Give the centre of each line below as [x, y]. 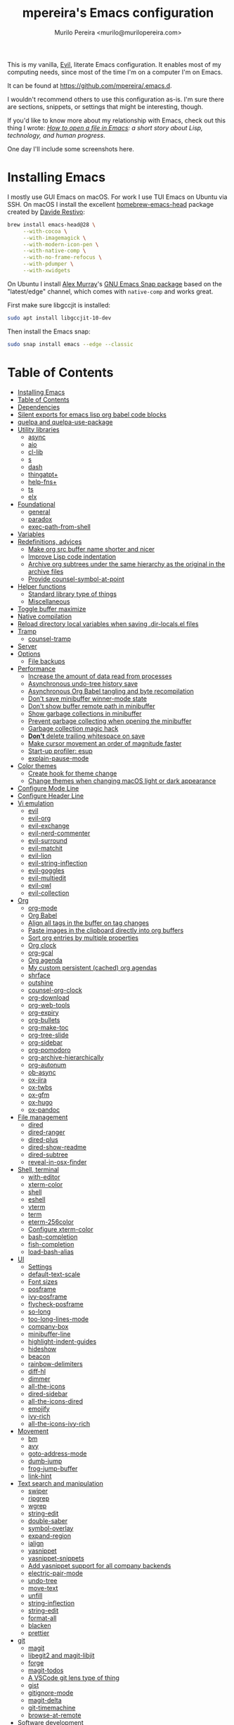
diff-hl [37, 1371]
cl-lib [35, 452]
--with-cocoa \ [45, 231]
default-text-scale [54, 1274]
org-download [48, 998]
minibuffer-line [49, 1334]
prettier [39, 1633]
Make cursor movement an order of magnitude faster [105, 743]
